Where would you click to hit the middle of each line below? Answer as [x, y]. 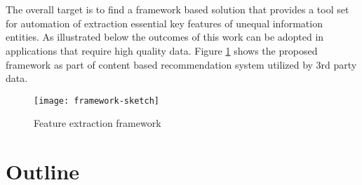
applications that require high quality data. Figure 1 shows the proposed [162, 50]
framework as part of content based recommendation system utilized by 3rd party [181, 64]
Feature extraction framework [98, 123]
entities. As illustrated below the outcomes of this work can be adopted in [165, 37]
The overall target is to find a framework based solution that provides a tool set [177, 9]
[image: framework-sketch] [96, 101]
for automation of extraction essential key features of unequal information [164, 23]
